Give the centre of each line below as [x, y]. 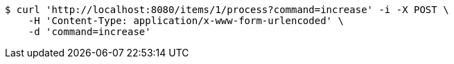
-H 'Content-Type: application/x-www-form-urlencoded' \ [186, 21]
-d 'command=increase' [89, 32]
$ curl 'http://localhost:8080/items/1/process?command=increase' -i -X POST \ [227, 10]
